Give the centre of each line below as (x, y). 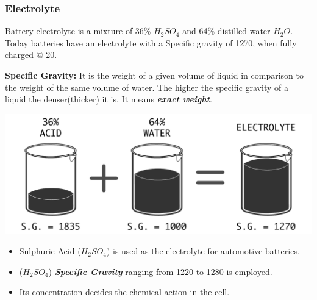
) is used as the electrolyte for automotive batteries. (203, 251)
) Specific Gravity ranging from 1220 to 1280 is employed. (160, 271)
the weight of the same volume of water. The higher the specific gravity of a (147, 87)
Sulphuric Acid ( (50, 251)
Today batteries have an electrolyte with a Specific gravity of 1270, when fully (151, 42)
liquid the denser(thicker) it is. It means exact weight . (109, 99)
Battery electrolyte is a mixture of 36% (78, 31)
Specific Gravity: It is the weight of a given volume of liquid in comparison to (154, 75)
